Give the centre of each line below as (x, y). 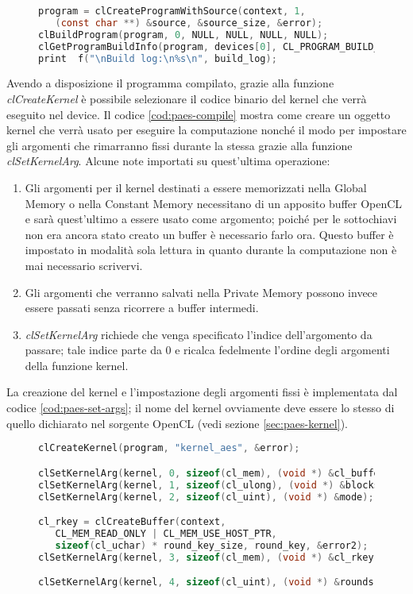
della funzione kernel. (77, 365)
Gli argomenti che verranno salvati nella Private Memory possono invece (201, 292)
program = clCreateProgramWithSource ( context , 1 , (172, 11)
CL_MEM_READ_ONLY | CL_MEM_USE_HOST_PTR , (166, 533)
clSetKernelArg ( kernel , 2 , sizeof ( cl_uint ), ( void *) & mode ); (206, 497)
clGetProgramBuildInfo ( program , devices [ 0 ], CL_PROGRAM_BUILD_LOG (218, 46)
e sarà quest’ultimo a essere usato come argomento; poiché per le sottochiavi (211, 219)
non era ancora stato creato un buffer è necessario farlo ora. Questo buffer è (209, 234)
